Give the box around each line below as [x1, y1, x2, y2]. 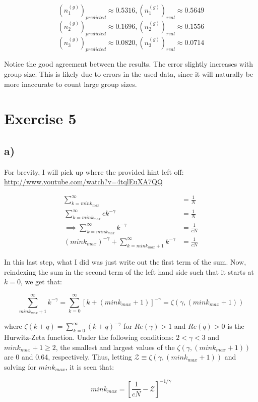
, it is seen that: [65, 361, 114, 372]
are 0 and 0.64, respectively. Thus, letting [4, 351, 132, 362]
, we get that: [20, 276, 62, 287]
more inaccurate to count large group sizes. [4, 78, 137, 89]
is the [227, 321, 244, 331]
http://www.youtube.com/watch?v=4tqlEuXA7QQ [4, 176, 163, 187]
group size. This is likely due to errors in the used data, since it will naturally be [4, 68, 253, 79]
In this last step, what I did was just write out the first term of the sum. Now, [4, 256, 246, 267]
